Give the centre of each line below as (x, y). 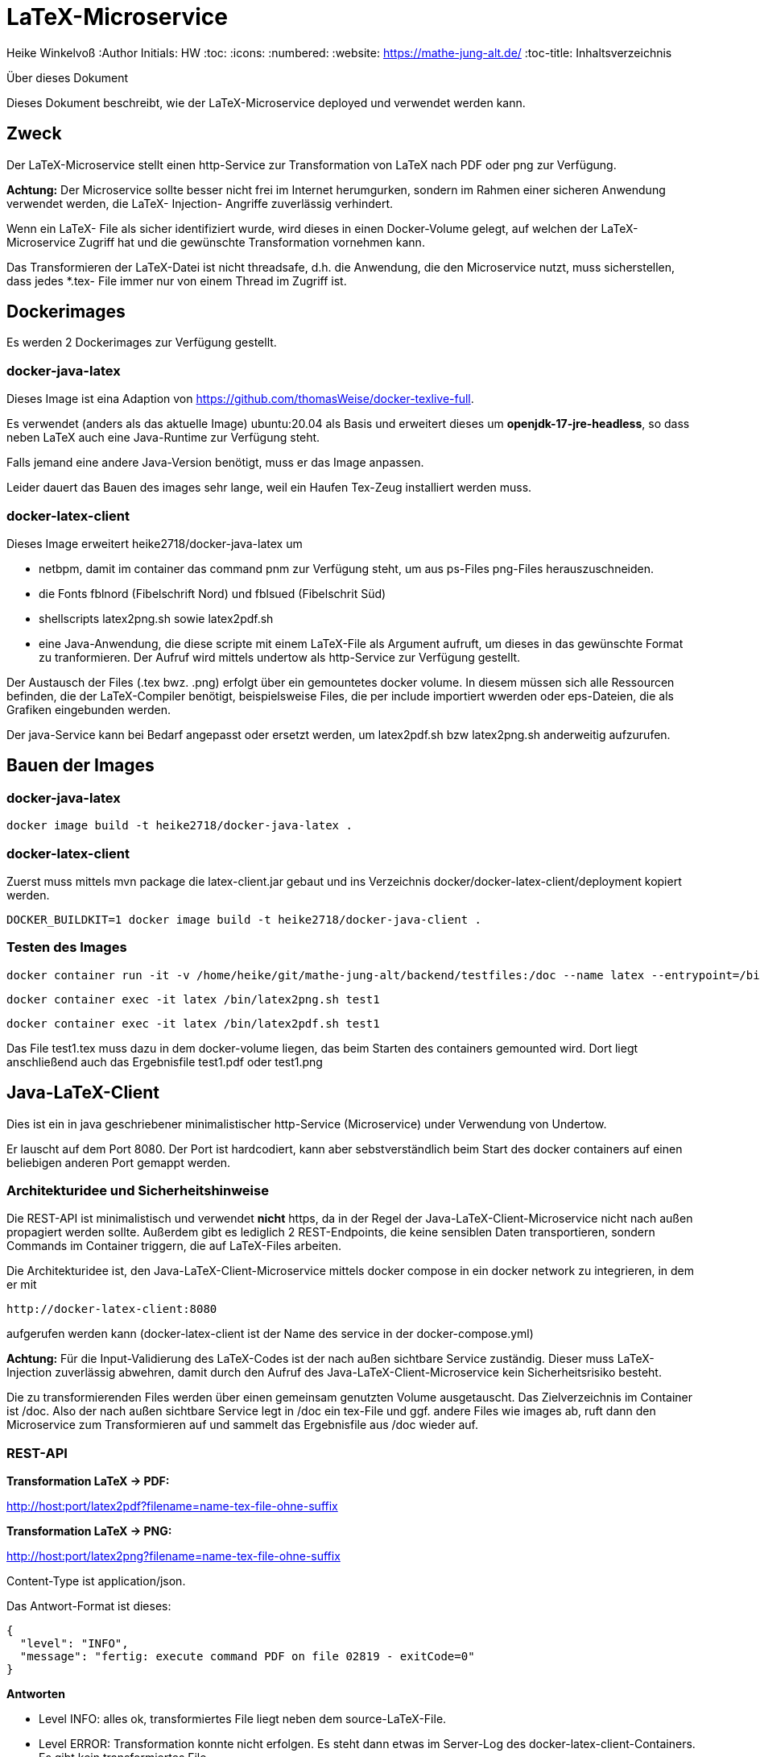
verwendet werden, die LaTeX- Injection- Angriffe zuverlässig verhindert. (200, 203)
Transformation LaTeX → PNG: (89, 1531)
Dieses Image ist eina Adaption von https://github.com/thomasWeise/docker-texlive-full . (240, 399)
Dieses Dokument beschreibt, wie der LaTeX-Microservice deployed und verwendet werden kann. (266, 102)
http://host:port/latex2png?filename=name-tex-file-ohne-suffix (173, 1556)
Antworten (36, 1694)
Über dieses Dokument (68, 77)
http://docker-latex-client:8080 (112, 1309)
